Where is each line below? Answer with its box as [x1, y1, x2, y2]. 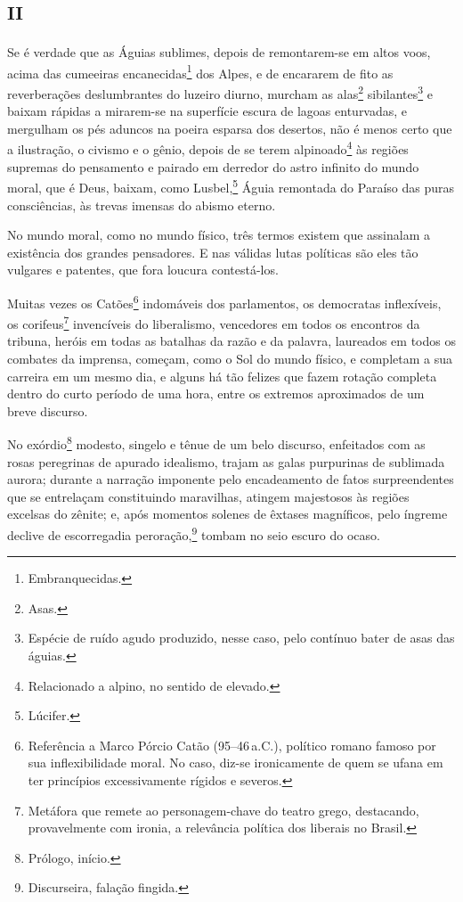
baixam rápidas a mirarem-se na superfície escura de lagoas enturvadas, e [7, 102, 408, 120]
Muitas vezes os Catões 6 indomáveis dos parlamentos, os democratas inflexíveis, [7, 291, 442, 312]
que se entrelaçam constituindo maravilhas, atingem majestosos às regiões [7, 487, 410, 505]
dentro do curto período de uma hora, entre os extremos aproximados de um [7, 384, 425, 403]
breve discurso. [7, 401, 88, 420]
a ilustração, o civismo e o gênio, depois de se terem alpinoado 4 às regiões [7, 137, 409, 159]
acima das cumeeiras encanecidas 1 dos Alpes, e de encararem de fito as [7, 61, 394, 82]
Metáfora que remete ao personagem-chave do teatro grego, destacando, [28, 800, 419, 819]
